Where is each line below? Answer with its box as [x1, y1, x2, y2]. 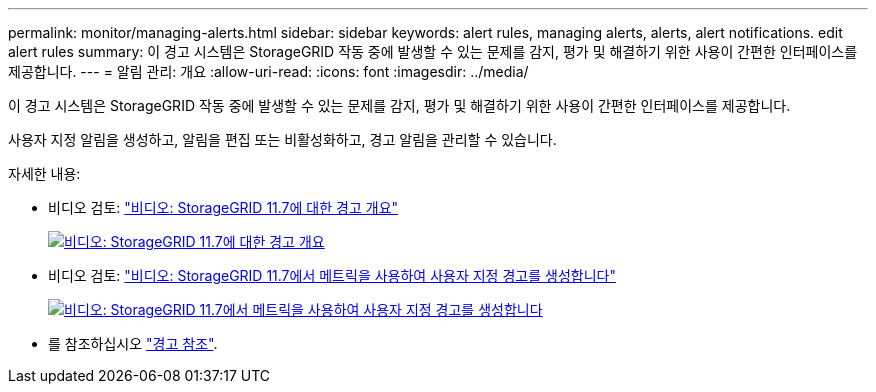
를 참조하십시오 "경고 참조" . [48, 335, 218, 352]
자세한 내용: [8, 165, 81, 182]
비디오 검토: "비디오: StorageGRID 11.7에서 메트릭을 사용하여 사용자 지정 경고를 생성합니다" [48, 267, 616, 284]
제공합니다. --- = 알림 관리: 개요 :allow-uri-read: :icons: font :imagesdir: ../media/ [8, 63, 529, 80]
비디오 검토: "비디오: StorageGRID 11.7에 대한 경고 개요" [48, 199, 399, 216]
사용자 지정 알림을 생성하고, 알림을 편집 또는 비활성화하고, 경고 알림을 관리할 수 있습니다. [8, 131, 557, 148]
